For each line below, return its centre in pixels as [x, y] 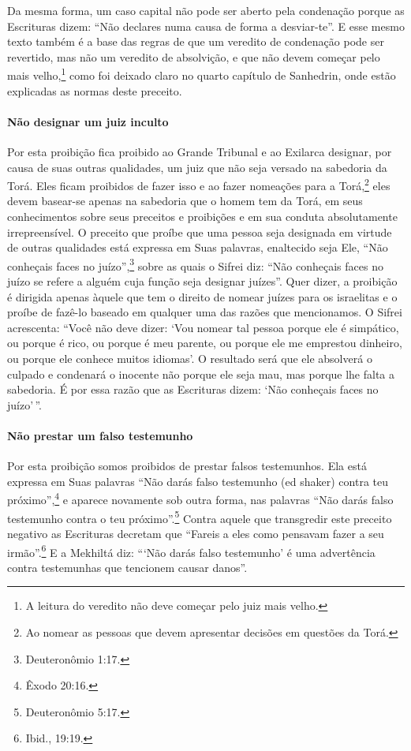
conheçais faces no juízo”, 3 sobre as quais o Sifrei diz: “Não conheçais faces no [195, 264]
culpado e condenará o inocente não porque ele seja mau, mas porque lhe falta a [201, 374]
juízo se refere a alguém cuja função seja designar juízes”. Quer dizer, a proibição [202, 281]
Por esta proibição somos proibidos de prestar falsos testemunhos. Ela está [187, 466]
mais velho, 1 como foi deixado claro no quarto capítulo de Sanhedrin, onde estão [202, 74]
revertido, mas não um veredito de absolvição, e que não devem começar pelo [194, 56]
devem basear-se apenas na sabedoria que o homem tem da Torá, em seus [185, 201]
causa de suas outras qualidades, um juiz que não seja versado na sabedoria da [197, 167]
